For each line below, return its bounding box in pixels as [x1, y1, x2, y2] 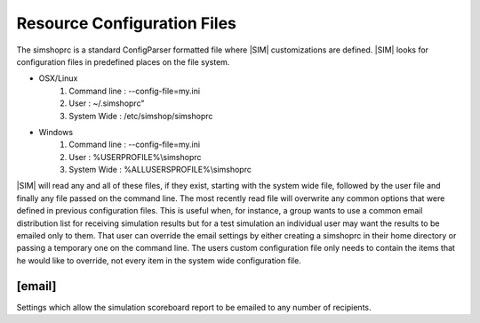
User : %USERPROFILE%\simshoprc [68, 151, 202, 162]
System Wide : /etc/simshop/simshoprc [68, 110, 213, 121]
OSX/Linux [38, 73, 78, 84]
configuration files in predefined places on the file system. [16, 56, 230, 67]
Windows [38, 126, 74, 137]
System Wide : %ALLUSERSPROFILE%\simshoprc [68, 165, 252, 175]
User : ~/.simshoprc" [68, 98, 145, 109]
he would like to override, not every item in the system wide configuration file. [16, 254, 301, 266]
